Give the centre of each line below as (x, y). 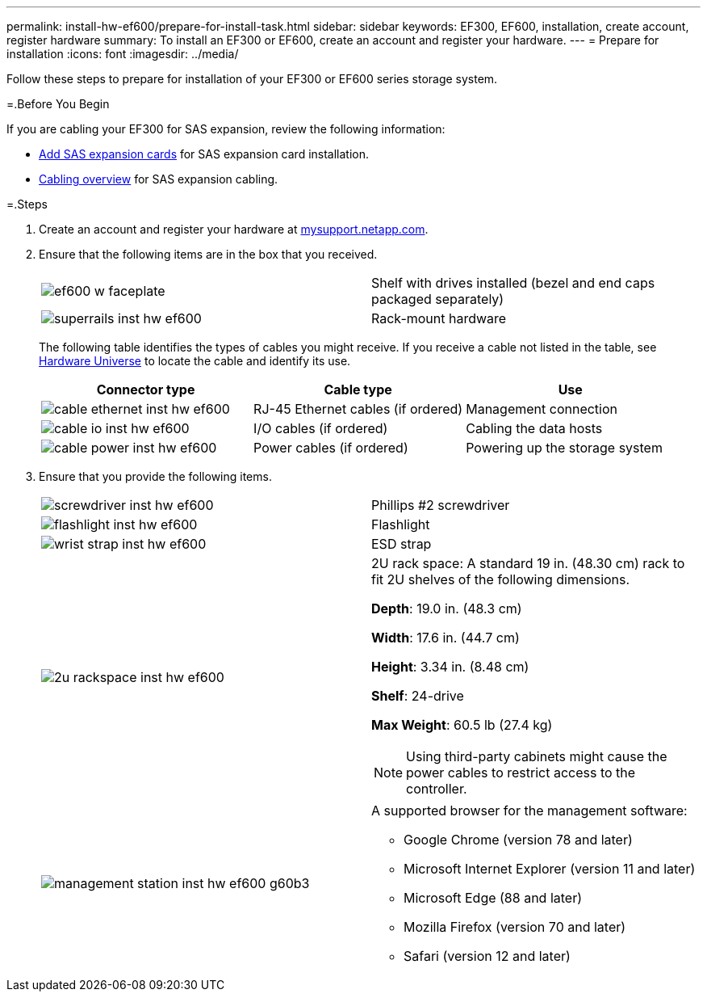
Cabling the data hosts (534, 428)
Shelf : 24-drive (418, 696)
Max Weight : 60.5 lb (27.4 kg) (462, 725)
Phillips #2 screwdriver (441, 505)
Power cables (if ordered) (331, 448)
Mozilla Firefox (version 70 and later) (515, 927)
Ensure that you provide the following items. (155, 476)
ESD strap (402, 544)
